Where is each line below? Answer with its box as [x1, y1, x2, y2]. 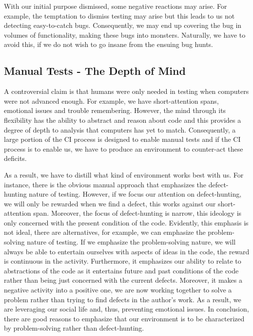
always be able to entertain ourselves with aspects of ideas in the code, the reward [4, 246, 250, 256]
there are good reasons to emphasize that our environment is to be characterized [4, 313, 245, 323]
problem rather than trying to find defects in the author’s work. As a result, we [4, 294, 241, 304]
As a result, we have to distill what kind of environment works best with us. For [4, 169, 244, 179]
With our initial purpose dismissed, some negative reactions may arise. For [4, 1, 227, 11]
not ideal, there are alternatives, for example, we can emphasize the [4, 227, 206, 237]
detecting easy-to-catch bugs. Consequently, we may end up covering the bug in [4, 20, 242, 30]
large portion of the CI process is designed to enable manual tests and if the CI [4, 134, 241, 144]
